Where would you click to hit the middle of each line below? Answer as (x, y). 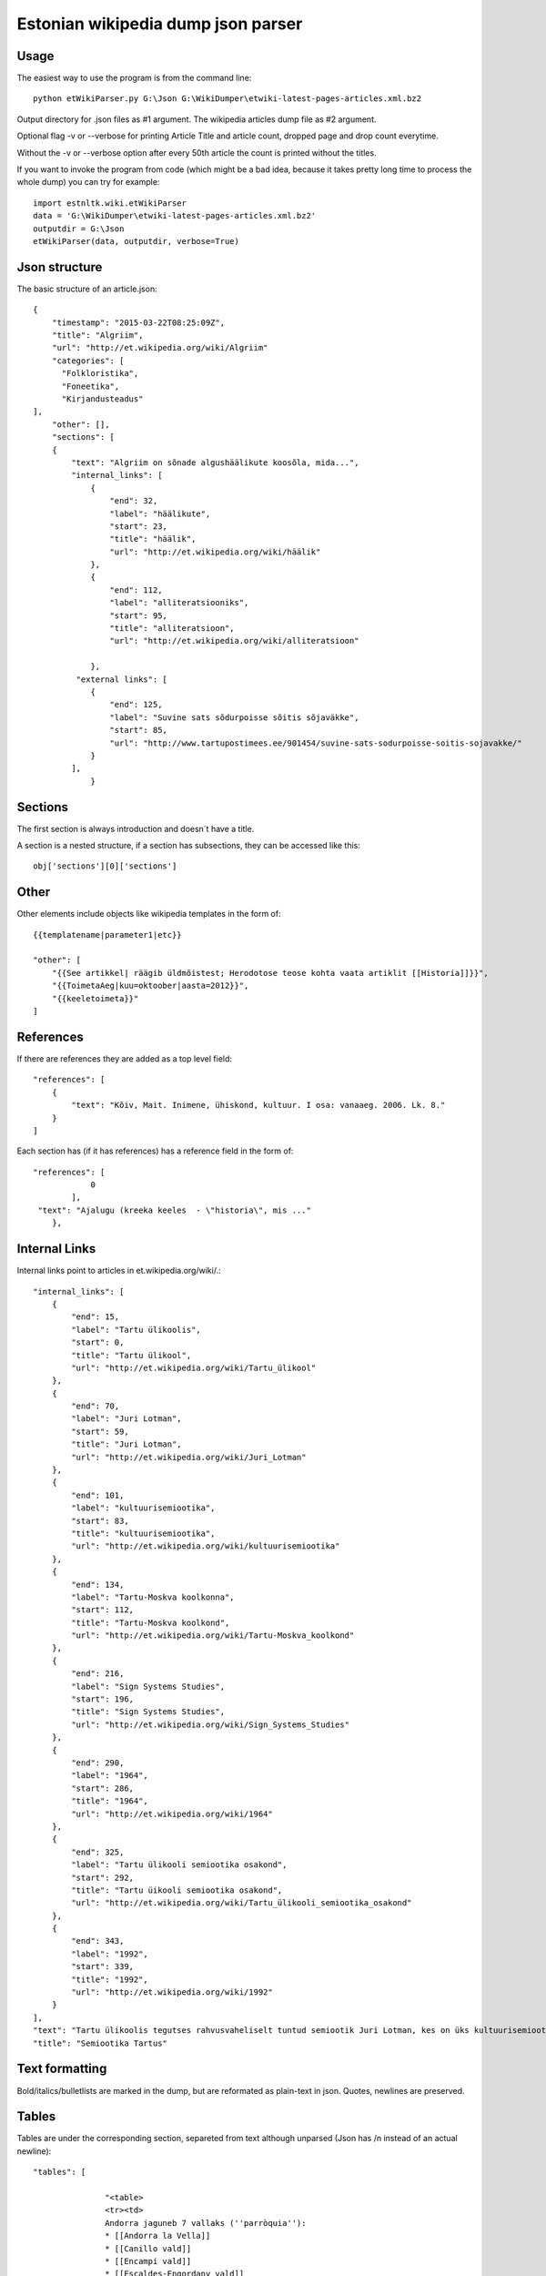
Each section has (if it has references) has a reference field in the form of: (155, 1151)
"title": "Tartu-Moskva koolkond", (151, 1622)
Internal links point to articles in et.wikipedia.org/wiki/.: (119, 1271)
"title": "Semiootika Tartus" (101, 2043)
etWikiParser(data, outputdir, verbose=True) (136, 241)
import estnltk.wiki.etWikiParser (110, 203)
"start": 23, (139, 526)
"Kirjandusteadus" (102, 399)
